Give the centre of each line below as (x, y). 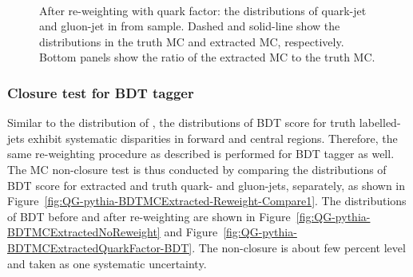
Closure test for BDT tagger (101, 92)
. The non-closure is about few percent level (299, 247)
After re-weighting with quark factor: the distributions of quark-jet (203, 10)
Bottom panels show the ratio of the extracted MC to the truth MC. (207, 57)
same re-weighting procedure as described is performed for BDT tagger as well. (201, 154)
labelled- (380, 123)
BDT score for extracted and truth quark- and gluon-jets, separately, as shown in (206, 185)
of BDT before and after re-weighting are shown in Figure (149, 216)
